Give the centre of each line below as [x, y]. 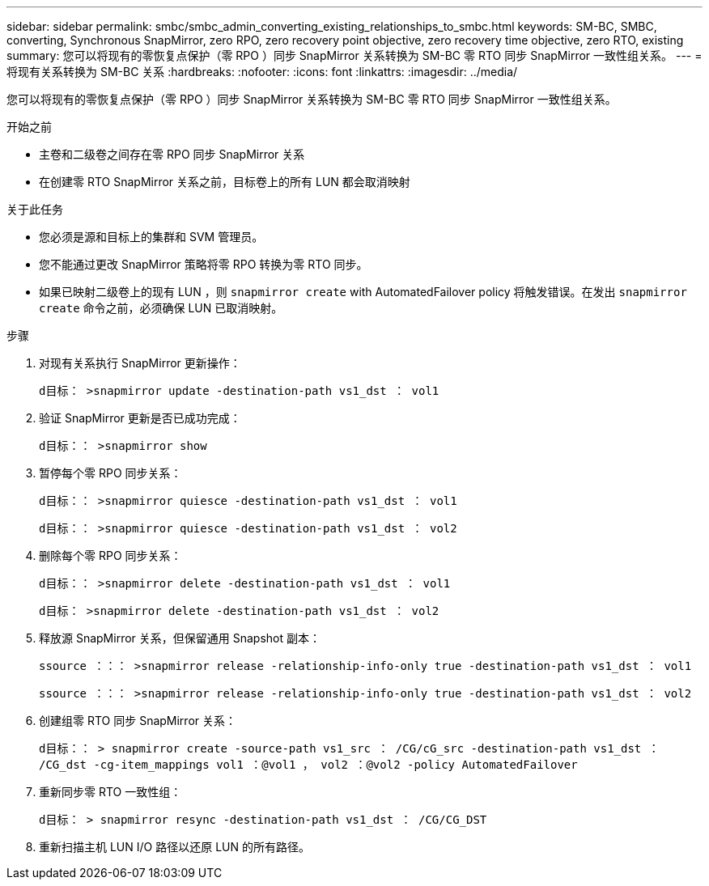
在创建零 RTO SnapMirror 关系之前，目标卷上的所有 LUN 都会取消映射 [225, 182]
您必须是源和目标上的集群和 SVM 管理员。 [151, 237]
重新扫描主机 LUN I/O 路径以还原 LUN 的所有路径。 [174, 847]
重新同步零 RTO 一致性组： [110, 792]
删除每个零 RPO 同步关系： [110, 555]
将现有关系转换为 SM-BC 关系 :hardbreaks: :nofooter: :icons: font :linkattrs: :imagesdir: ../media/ [262, 72]
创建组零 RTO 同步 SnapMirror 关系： [138, 721]
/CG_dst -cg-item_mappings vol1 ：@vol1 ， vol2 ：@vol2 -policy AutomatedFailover [308, 765]
